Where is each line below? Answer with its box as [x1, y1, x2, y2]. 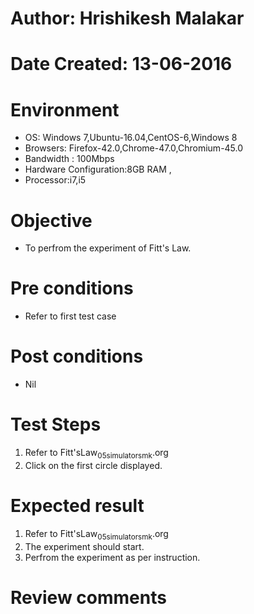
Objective [10, 209, 93, 232]
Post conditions [10, 345, 144, 368]
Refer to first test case [24, 310, 117, 322]
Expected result [10, 495, 145, 517]
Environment [10, 98, 120, 121]
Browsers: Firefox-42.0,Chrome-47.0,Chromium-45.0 [24, 142, 244, 154]
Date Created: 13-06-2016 [10, 53, 233, 76]
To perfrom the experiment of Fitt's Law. [24, 242, 192, 254]
